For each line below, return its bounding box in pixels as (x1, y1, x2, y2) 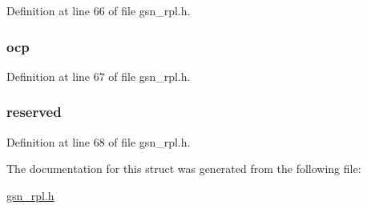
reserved (6, 102, 62, 122)
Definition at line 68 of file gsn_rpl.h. (6, 133, 191, 150)
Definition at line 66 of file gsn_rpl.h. (6, 2, 191, 18)
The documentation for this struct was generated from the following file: (6, 160, 361, 177)
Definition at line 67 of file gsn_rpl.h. (6, 67, 191, 84)
